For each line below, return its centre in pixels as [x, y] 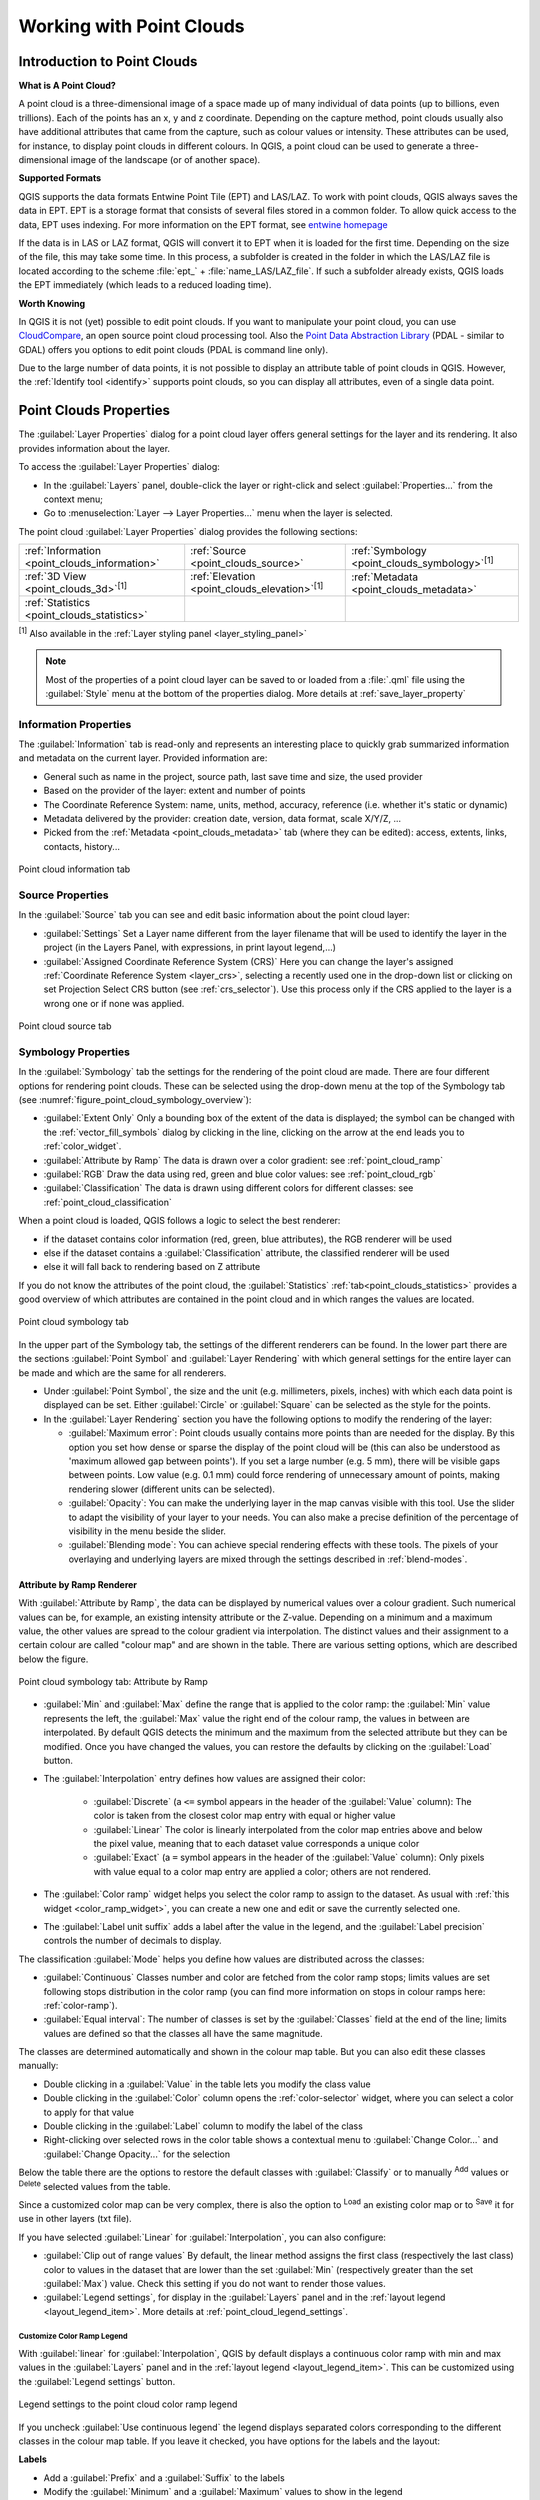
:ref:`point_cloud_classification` [107, 1202]
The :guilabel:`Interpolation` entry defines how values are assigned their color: [204, 1779]
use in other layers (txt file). [75, 2219]
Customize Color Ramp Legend [73, 2336]
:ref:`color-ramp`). [80, 2005]
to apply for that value [89, 2112]
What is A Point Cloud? [67, 86]
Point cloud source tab [65, 1026]
